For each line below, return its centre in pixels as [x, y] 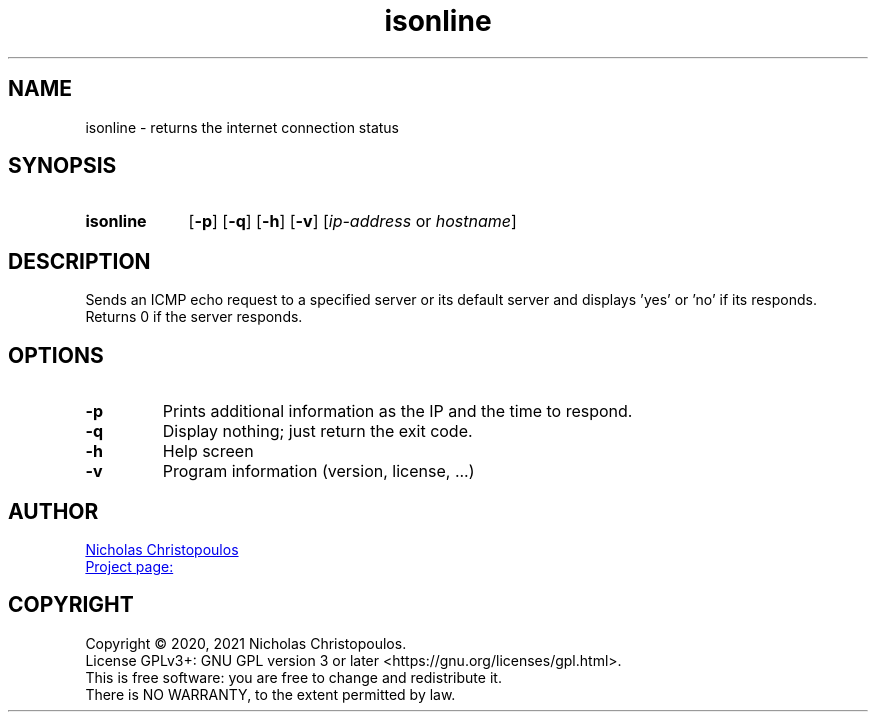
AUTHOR [53, 511]
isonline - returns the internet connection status [242, 127]
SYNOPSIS [62, 166]
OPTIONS [56, 355]
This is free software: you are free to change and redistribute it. [293, 677]
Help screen [208, 451]
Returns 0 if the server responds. [194, 317]
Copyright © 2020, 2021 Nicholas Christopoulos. [246, 643]
